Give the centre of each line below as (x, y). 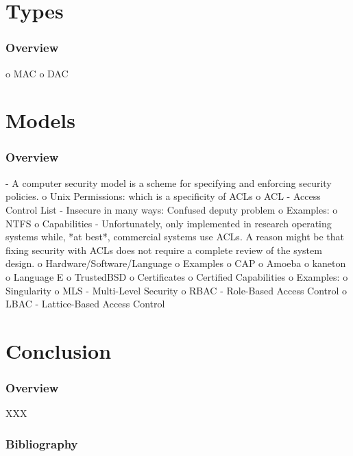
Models (40, 120)
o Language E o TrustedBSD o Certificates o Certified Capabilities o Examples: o (177, 276)
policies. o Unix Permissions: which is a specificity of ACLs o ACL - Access (163, 196)
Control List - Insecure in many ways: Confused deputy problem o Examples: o (172, 209)
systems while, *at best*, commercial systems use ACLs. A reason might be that (175, 237)
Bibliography (42, 443)
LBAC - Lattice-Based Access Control (85, 304)
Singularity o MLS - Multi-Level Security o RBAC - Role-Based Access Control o (176, 290)
